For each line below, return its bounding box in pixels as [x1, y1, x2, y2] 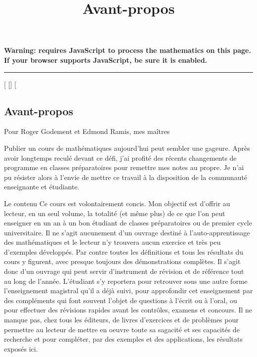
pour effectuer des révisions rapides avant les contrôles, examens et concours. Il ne [4, 305, 253, 315]
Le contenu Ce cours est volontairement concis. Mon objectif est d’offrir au [4, 198, 230, 208]
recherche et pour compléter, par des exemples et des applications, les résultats [4, 334, 243, 344]
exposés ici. [4, 343, 38, 354]
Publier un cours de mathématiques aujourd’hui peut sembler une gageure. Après [4, 142, 250, 153]
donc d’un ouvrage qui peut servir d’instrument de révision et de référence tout [4, 266, 244, 276]
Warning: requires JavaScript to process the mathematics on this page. [4, 45, 251, 55]
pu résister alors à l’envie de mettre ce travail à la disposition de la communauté [4, 172, 248, 182]
